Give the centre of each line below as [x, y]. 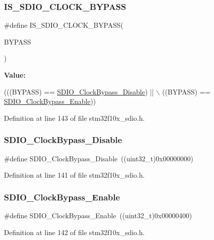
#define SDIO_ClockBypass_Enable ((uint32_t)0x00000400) [98, 215]
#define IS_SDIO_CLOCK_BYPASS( [64, 25]
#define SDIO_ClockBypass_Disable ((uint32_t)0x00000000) [99, 158]
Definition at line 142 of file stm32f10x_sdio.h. [74, 232]
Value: [15, 75]
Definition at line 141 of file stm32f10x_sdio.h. [74, 175]
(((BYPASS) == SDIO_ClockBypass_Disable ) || [79, 91]
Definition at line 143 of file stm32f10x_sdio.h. [74, 118]
